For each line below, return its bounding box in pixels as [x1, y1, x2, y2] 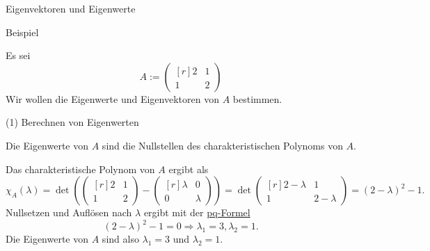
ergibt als [168, 161, 209, 176]
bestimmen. [232, 91, 282, 106]
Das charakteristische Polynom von [6, 161, 155, 176]
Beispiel [6, 24, 39, 39]
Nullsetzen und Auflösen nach [6, 205, 132, 220]
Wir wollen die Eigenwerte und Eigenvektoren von [6, 91, 219, 106]
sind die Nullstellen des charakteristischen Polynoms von [102, 138, 343, 152]
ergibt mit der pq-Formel [143, 205, 250, 220]
